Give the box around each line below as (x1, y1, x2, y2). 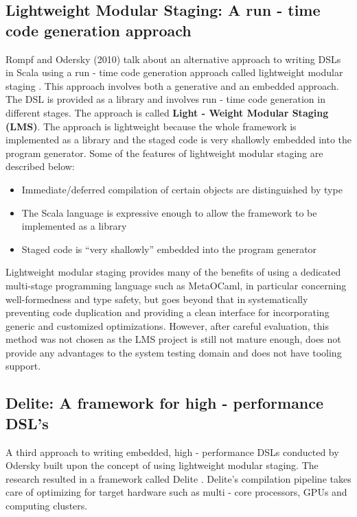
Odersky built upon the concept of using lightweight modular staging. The (5, 458, 319, 472)
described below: (5, 159, 75, 173)
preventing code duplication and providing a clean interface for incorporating (5, 305, 330, 320)
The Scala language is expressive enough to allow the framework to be (21, 205, 317, 219)
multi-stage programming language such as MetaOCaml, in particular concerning (5, 278, 347, 292)
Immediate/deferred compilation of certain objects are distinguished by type (21, 182, 343, 196)
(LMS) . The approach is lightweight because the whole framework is (5, 119, 297, 133)
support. (5, 359, 41, 373)
